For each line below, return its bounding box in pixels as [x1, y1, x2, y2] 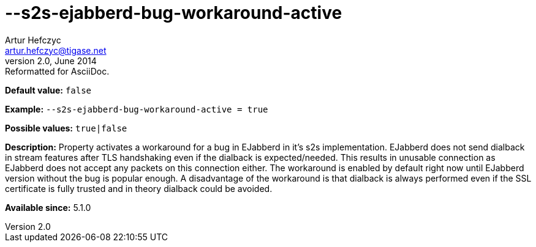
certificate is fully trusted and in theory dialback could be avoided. [5, 183, 273, 194]
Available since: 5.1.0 [5, 202, 91, 213]
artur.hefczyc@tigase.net [5, 45, 107, 56]
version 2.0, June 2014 [5, 55, 97, 66]
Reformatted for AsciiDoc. [5, 65, 110, 76]
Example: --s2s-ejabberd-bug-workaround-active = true [5, 103, 268, 114]
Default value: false [5, 84, 92, 95]
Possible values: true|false [5, 122, 127, 133]
